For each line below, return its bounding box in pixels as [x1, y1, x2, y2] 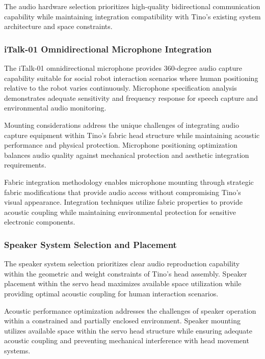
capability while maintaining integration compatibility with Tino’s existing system [4, 11, 261, 21]
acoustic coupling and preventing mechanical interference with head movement [4, 335, 249, 346]
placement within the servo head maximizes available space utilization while [4, 278, 242, 289]
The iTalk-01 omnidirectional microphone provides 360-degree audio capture [4, 63, 242, 73]
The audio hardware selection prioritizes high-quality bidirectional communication [4, 1, 260, 11]
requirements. [4, 159, 46, 170]
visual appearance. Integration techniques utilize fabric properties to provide [4, 197, 243, 207]
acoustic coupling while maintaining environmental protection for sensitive [4, 206, 236, 217]
